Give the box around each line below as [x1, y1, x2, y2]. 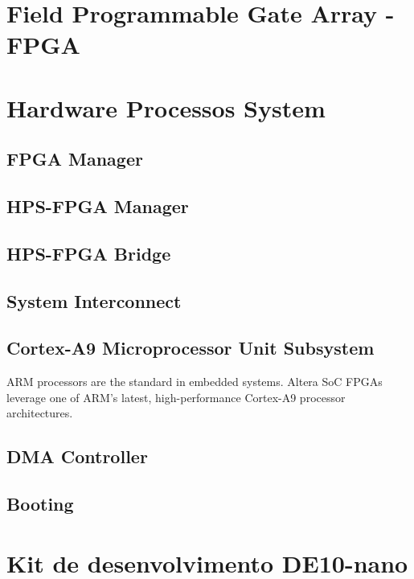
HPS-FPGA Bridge [6, 240, 171, 265]
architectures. [6, 404, 73, 421]
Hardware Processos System [6, 91, 326, 124]
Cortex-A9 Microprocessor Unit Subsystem [6, 335, 375, 360]
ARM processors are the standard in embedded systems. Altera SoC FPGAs [6, 373, 383, 390]
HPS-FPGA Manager [6, 194, 189, 219]
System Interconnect [6, 288, 182, 313]
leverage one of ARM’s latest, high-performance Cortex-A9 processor [6, 388, 346, 405]
